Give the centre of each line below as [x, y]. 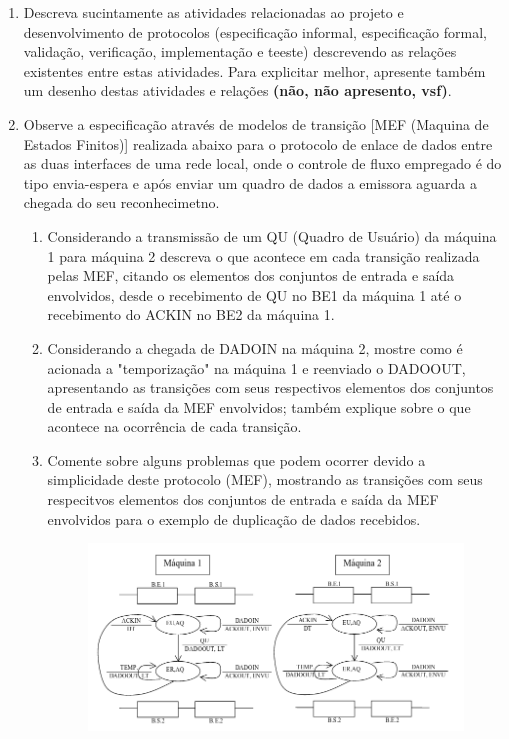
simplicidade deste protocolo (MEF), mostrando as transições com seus [265, 479]
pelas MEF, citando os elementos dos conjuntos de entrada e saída [251, 275]
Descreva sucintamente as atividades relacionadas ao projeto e [213, 12]
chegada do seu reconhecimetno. [121, 202]
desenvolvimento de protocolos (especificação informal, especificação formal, [255, 31]
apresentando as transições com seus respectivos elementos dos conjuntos [270, 387]
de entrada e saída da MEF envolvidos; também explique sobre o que [259, 406]
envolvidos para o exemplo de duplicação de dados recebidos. [234, 518]
